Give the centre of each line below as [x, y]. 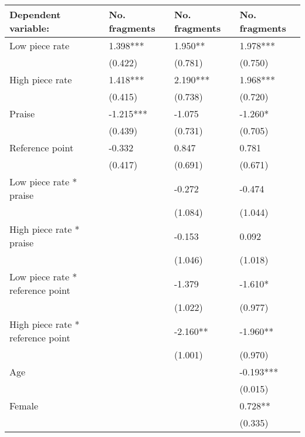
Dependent [35, 14]
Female [24, 406]
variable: [30, 28]
